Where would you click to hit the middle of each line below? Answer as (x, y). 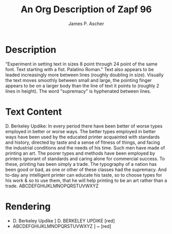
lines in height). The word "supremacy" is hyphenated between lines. (78, 91)
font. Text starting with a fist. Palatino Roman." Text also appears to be (80, 69)
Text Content (34, 112)
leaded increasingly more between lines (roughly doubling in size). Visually (84, 75)
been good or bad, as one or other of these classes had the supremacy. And (86, 169)
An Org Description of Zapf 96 (86, 9)
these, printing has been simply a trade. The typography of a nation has (81, 164)
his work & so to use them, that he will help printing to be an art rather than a (86, 180)
